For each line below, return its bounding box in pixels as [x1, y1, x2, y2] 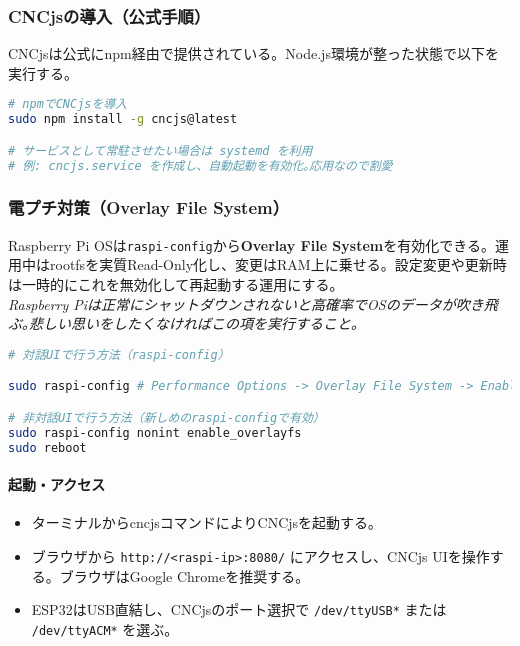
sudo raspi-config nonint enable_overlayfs [8, 425, 302, 440]
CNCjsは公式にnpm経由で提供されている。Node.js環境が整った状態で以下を [8, 43, 499, 64]
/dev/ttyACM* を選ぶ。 [31, 618, 179, 639]
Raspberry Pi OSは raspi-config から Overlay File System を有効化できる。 [8, 234, 495, 255]
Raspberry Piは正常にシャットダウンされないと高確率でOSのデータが [8, 293, 456, 314]
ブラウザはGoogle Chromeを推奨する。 [59, 565, 310, 586]
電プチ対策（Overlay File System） [8, 195, 290, 220]
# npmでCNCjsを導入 [8, 97, 128, 112]
